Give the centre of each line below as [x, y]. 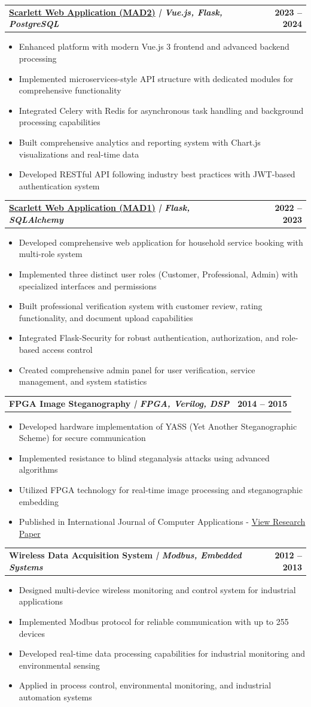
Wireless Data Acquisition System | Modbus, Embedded [125, 555]
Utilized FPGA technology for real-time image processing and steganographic [161, 489]
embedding [39, 501]
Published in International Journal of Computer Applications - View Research [162, 522]
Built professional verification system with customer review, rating [141, 306]
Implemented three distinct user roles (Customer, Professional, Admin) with [158, 274]
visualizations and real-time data [79, 154]
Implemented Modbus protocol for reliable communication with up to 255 [154, 621]
